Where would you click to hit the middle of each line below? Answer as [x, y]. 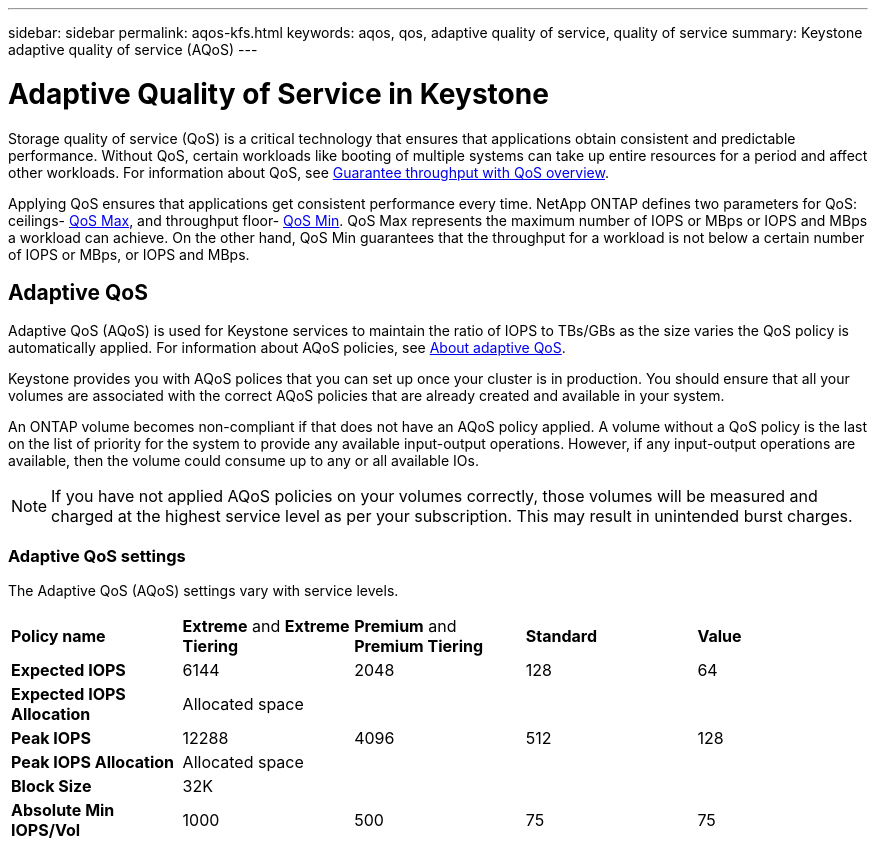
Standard [561, 636]
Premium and [405, 626]
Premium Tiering [419, 646]
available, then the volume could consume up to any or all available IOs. [243, 461]
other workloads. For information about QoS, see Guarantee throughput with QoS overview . [308, 172]
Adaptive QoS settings [97, 555]
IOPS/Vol [46, 830]
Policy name [58, 636]
